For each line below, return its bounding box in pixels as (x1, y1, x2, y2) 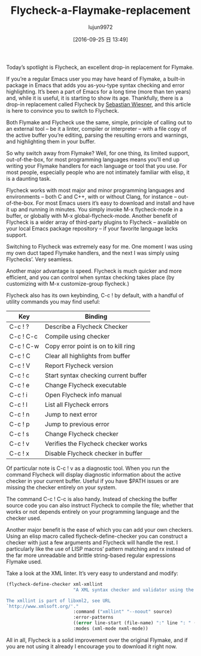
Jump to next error (44, 410, 98, 418)
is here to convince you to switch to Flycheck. (6, 107, 120, 114)
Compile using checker (44, 332, 110, 340)
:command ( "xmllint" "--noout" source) (72, 609, 172, 615)
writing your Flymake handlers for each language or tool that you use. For (6, 162, 187, 169)
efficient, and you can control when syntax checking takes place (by (6, 274, 175, 281)
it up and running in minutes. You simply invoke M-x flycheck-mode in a (6, 205, 183, 213)
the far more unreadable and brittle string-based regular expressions (6, 552, 176, 559)
